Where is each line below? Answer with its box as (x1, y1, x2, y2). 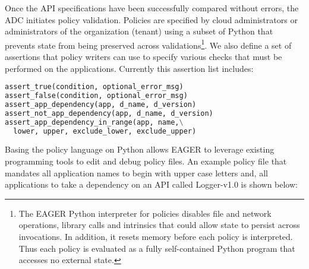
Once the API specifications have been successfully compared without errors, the (5, 2, 299, 14)
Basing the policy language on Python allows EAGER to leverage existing (5, 143, 275, 156)
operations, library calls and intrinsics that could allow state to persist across (18, 219, 300, 231)
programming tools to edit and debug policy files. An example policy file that (5, 155, 287, 167)
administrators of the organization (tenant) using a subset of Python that (5, 25, 273, 37)
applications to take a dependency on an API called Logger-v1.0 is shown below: (5, 178, 298, 191)
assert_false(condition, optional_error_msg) (5, 91, 188, 100)
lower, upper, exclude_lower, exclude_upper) (13, 126, 197, 135)
